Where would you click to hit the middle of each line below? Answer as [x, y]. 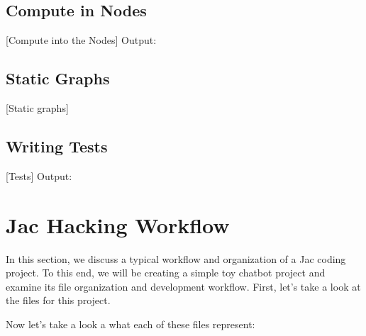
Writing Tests [57, 146]
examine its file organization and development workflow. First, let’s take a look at [183, 286]
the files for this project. [58, 300]
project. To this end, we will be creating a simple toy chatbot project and [166, 273]
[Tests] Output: [39, 175]
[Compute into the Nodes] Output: [81, 40]
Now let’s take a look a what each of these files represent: [131, 324]
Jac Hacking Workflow [118, 224]
